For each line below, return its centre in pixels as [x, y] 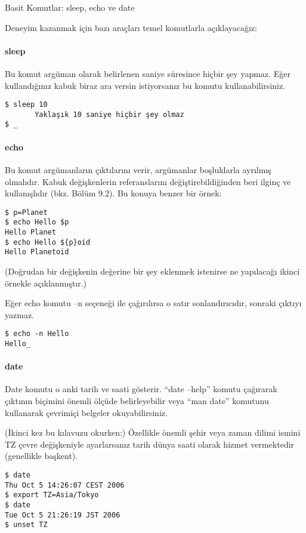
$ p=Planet [26, 212]
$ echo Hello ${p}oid [48, 242]
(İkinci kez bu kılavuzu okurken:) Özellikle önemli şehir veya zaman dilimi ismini [153, 432]
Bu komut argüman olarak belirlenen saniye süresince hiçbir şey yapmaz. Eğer [148, 73]
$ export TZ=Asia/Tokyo [52, 495]
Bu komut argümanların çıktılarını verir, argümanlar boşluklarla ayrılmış [138, 169]
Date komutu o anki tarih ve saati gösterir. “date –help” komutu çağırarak [141, 389]
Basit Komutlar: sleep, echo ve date [70, 7]
